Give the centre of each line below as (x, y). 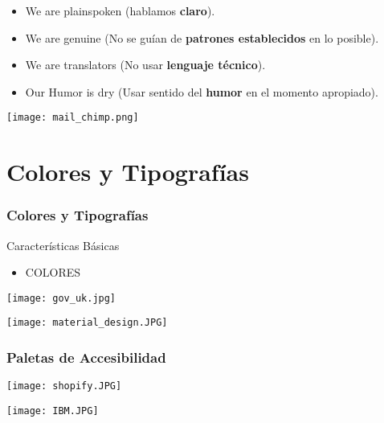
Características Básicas (63, 245)
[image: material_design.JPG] (87, 323)
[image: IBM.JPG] (53, 411)
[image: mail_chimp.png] (73, 118)
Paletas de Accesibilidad (86, 357)
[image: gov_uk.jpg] (61, 298)
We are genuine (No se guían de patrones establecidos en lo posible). (202, 37)
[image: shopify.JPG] (64, 386)
